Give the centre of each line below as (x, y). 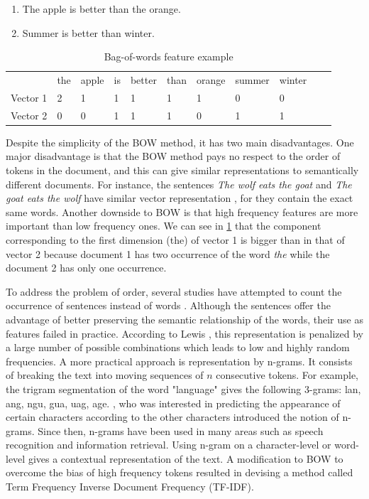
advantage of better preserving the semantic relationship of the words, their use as (184, 319)
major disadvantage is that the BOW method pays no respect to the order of (173, 156)
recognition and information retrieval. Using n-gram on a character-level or (169, 445)
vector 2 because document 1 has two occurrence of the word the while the (168, 253)
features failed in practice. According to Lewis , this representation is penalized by (184, 333)
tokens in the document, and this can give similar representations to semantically (182, 170)
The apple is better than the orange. (101, 9)
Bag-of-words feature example (169, 57)
